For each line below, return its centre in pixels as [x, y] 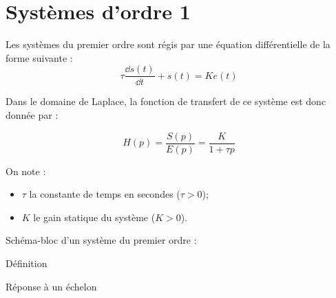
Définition [27, 263]
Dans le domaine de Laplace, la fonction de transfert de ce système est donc [166, 101]
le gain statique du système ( [94, 217]
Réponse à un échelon [51, 286]
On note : [26, 171]
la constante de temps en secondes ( [105, 194]
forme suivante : [39, 57]
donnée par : [32, 114]
